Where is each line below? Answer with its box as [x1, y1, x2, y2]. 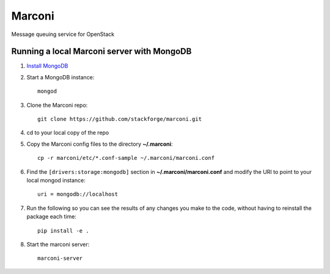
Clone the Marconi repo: [26, 101, 88, 109]
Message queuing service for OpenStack [11, 31, 115, 38]
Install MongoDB [26, 62, 68, 70]
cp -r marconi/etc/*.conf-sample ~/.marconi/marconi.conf [37, 154, 215, 162]
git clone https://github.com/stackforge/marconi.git [37, 116, 202, 123]
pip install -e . [37, 227, 89, 234]
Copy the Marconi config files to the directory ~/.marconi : [26, 140, 174, 148]
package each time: [26, 213, 76, 220]
